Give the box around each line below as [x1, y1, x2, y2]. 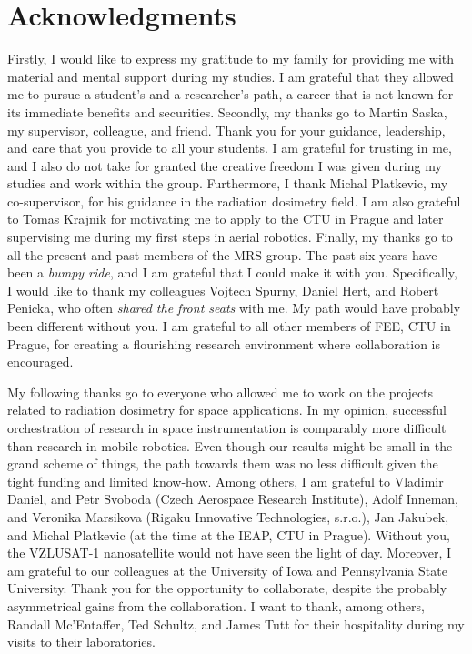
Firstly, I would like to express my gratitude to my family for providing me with [7, 49, 455, 68]
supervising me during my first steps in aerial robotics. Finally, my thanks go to [7, 227, 453, 247]
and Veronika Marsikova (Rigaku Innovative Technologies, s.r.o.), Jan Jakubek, [7, 507, 449, 526]
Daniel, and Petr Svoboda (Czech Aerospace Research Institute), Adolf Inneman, [7, 489, 458, 508]
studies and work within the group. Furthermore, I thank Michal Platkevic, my [7, 174, 448, 193]
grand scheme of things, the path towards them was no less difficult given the [7, 454, 438, 473]
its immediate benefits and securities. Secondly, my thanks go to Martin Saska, [7, 102, 447, 121]
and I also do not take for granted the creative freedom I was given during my [7, 156, 442, 175]
